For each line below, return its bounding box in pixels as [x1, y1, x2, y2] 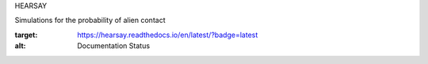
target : [14, 30, 38, 40]
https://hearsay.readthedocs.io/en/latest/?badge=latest [77, 30, 258, 40]
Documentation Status [77, 41, 151, 51]
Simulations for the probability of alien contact [14, 16, 166, 25]
